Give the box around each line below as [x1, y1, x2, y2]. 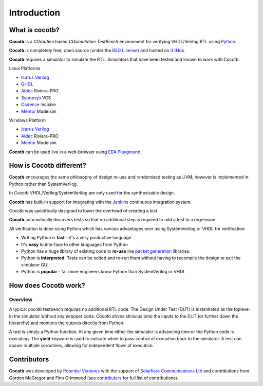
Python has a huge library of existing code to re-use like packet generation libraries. [21, 248, 190, 254]
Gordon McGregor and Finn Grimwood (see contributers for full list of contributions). [9, 375, 179, 381]
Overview [9, 296, 33, 303]
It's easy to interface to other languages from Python [21, 241, 128, 247]
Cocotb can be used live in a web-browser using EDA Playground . [9, 149, 142, 155]
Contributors [9, 355, 49, 364]
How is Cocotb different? [9, 161, 87, 170]
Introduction [9, 7, 60, 18]
